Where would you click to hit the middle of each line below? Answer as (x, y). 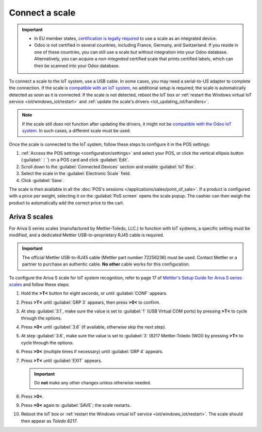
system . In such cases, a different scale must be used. (76, 131)
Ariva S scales (31, 217)
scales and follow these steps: (39, 284)
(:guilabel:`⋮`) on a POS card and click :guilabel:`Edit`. (75, 160)
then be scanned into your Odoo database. (77, 66)
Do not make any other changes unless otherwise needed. (93, 383)
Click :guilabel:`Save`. (43, 180)
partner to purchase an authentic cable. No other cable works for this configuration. (106, 264)
